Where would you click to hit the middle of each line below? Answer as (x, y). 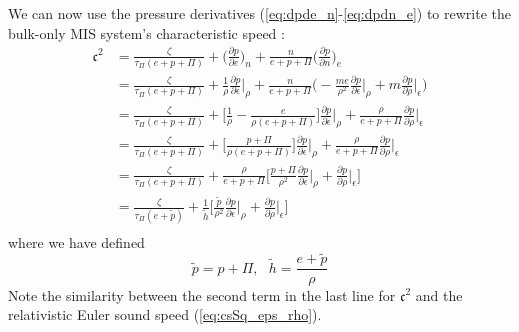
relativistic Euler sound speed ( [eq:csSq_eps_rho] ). (165, 314)
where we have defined (76, 241)
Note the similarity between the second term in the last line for (202, 294)
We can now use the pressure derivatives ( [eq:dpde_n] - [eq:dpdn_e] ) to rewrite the (259, 13)
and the (439, 294)
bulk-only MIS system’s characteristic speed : (146, 32)
